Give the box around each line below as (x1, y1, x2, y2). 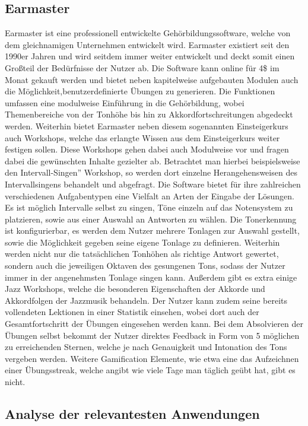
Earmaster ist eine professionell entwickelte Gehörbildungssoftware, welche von (5, 27, 291, 39)
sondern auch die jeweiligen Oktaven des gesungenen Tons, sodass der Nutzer (5, 259, 285, 272)
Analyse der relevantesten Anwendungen (5, 405, 260, 422)
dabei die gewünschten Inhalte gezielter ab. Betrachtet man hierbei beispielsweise (5, 154, 300, 167)
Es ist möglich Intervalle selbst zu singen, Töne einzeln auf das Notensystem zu (5, 201, 293, 214)
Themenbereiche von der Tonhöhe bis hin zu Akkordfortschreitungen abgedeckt (5, 108, 293, 120)
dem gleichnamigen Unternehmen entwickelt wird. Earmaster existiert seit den (5, 38, 290, 50)
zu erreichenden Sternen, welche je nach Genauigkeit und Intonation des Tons (5, 341, 287, 353)
